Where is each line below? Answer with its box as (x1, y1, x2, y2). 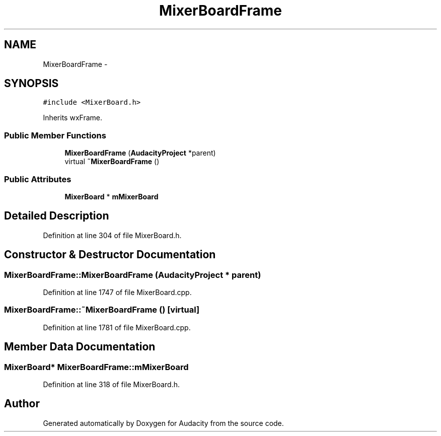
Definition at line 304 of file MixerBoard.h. (43, 231, 182, 240)
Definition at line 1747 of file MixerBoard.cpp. (43, 288, 192, 297)
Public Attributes (4, 174, 71, 184)
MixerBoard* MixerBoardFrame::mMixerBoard (4, 361, 189, 372)
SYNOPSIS (4, 77, 59, 90)
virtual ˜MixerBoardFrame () (64, 157, 160, 166)
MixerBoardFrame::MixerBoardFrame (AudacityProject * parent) (4, 269, 261, 280)
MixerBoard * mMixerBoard (64, 192, 159, 201)
